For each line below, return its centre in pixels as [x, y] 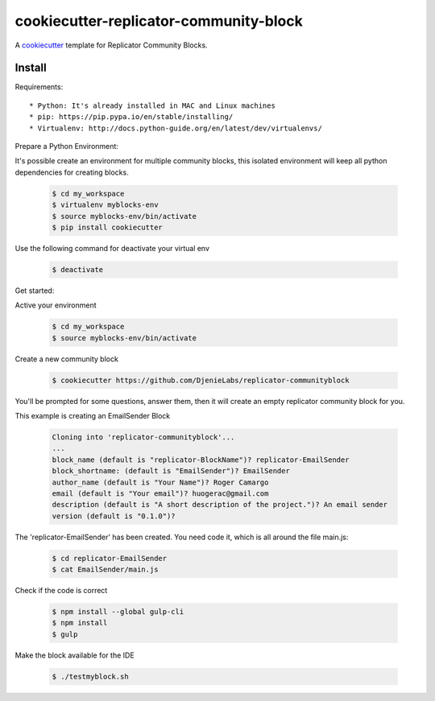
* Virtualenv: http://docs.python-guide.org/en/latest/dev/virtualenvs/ [176, 128]
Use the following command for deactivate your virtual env [112, 248]
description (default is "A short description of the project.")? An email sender [220, 505]
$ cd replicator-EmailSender [110, 558]
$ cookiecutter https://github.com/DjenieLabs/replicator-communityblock [201, 380]
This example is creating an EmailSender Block [93, 416]
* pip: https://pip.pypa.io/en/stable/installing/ [131, 117]
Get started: [35, 291]
